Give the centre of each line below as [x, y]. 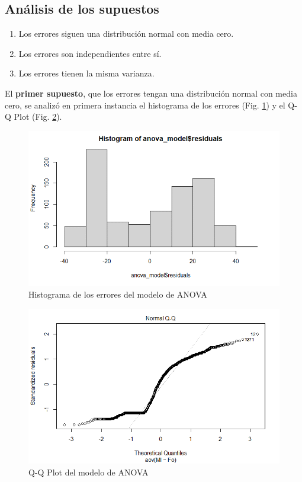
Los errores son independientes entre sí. [90, 53]
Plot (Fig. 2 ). [38, 116]
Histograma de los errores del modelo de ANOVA [118, 294]
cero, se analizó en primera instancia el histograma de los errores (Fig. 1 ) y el [145, 105]
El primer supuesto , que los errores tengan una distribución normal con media [151, 93]
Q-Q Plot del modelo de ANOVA [89, 472]
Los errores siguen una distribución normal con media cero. [126, 33]
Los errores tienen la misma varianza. [86, 73]
